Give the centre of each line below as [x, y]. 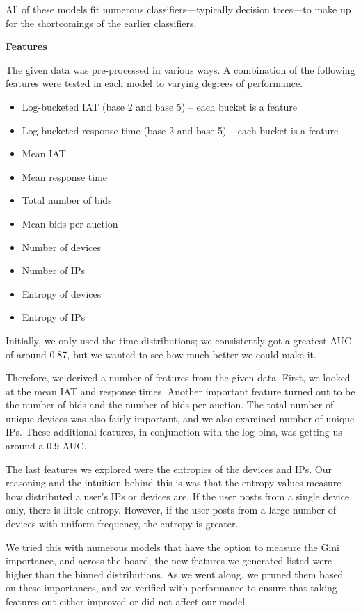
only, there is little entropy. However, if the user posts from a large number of [171, 510]
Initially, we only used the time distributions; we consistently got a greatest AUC [179, 340]
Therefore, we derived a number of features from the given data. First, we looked [178, 377]
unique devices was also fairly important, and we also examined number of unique [180, 418]
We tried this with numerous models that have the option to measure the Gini [173, 547]
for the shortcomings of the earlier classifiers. [101, 23]
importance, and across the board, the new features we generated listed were [169, 560]
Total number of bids [67, 200]
